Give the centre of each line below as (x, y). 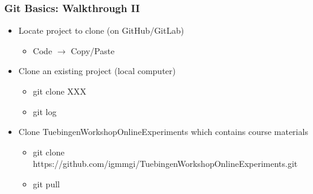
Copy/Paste (93, 50)
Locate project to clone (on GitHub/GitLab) (101, 30)
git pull (46, 183)
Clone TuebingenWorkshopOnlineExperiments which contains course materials (163, 132)
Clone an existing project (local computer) (97, 71)
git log (45, 111)
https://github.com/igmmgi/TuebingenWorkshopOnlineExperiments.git (165, 164)
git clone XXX (60, 91)
